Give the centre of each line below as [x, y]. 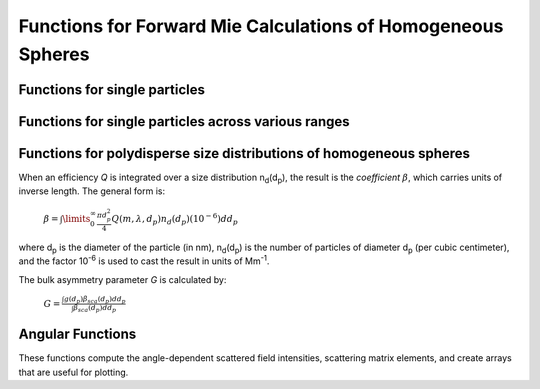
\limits [76, 219]
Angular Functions [77, 334]
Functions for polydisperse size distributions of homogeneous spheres [244, 153]
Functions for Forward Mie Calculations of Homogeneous [261, 26]
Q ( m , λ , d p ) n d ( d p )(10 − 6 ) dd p [175, 219]
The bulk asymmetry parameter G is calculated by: [122, 279]
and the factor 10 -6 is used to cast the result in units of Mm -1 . [144, 260]
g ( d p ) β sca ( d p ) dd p [94, 299]
